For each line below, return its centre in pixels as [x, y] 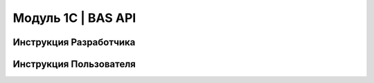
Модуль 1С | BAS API [74, 18]
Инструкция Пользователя [74, 64]
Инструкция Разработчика [74, 42]
